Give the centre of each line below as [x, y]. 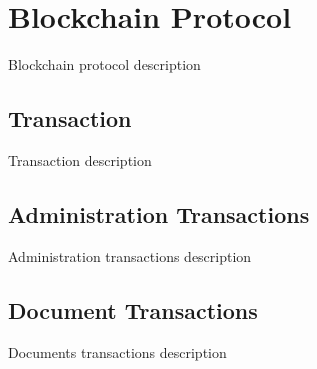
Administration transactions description [130, 255]
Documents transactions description [117, 351]
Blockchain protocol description [104, 64]
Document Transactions [133, 309]
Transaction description [80, 159]
